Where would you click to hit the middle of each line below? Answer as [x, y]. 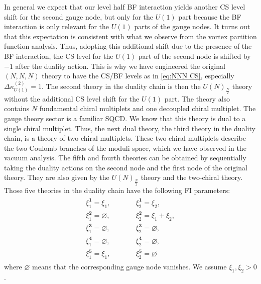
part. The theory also [197, 98]
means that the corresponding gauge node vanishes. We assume [129, 266]
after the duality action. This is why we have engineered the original [120, 66]
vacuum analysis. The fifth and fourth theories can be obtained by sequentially [125, 158]
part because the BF [210, 16]
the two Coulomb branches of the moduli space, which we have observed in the [125, 148]
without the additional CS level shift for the [72, 98]
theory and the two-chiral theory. [192, 177]
